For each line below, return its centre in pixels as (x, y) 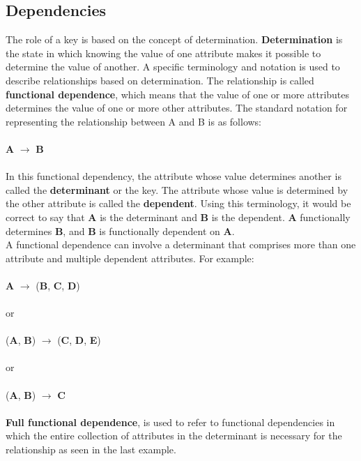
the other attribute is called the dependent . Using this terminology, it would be (178, 203)
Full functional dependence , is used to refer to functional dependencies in (170, 422)
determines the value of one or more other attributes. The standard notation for (177, 108)
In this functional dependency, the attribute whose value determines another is (174, 176)
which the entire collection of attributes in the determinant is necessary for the (174, 436)
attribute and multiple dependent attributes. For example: (130, 258)
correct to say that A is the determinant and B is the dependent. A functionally (178, 217)
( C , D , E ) (79, 340)
